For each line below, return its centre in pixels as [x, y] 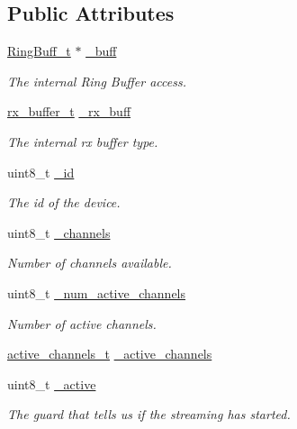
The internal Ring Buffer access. [97, 81]
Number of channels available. [90, 263]
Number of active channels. [82, 323]
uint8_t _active [52, 383]
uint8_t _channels [59, 232]
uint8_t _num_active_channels [97, 292]
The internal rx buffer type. [83, 141]
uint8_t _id [41, 172]
